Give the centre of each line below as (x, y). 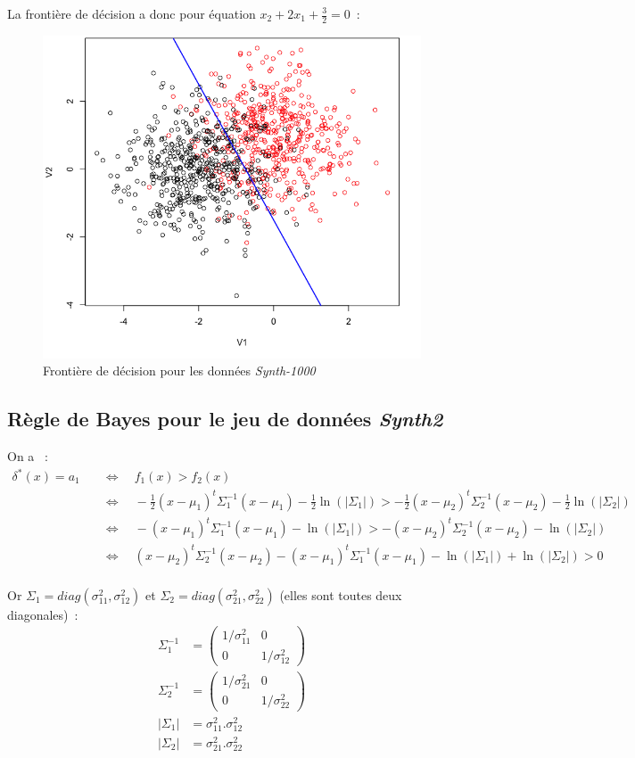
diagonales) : (43, 614)
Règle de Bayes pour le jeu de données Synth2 (225, 419)
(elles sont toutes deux (341, 594)
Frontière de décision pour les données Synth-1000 (179, 371)
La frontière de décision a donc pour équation (132, 13)
